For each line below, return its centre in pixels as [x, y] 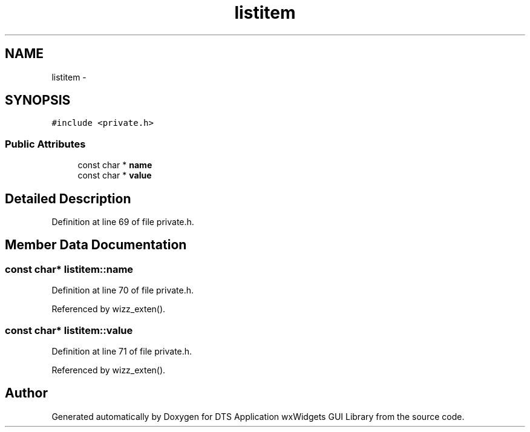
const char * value [115, 175]
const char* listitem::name [69, 269]
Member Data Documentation [96, 245]
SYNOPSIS [38, 100]
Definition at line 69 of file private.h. [123, 222]
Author [26, 393]
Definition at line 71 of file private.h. [122, 351]
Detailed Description [68, 198]
